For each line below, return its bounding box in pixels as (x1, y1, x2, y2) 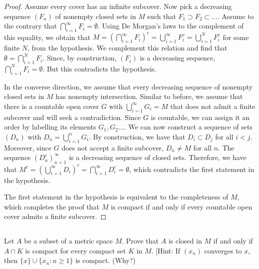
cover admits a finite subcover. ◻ (4, 211, 107, 221)
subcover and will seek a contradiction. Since (4, 111, 141, 122)
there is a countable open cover (4, 100, 99, 111)
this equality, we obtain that (4, 31, 91, 42)
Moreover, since (4, 142, 52, 152)
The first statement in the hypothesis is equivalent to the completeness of (4, 191, 229, 202)
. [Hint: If (151, 245, 180, 255)
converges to (204, 245, 242, 255)
